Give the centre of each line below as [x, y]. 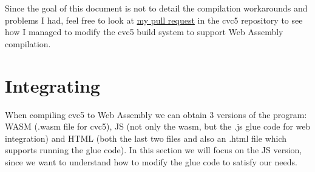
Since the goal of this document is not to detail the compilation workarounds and [156, 8]
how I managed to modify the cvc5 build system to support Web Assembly [144, 32]
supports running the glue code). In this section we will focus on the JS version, [154, 150]
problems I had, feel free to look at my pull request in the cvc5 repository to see [154, 20]
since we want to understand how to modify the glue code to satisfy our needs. [151, 161]
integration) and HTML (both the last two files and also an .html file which [146, 138]
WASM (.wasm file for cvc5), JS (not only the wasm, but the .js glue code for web [158, 126]
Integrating [52, 85]
